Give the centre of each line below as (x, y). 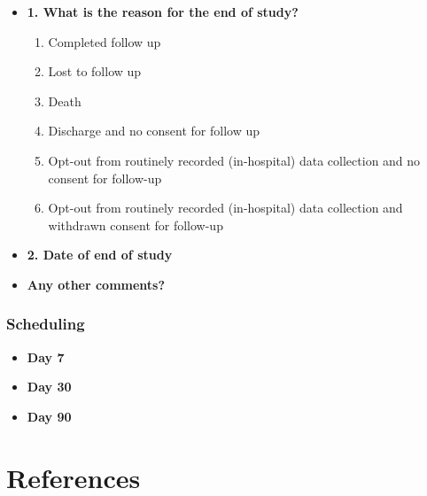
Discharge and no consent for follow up (154, 131)
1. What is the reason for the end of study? (163, 12)
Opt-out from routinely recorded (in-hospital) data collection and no (234, 160)
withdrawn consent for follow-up (136, 225)
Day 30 (49, 387)
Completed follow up (105, 41)
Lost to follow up (95, 71)
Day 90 (49, 416)
